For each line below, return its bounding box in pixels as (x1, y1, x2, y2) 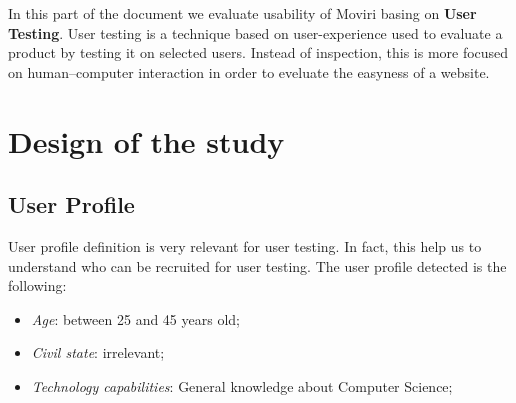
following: (8, 275, 67, 296)
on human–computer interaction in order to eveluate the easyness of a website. (8, 61, 490, 82)
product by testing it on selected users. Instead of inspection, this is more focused (8, 42, 509, 63)
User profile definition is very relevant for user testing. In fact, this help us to (8, 235, 482, 256)
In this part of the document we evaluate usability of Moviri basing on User (8, 3, 477, 23)
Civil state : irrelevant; (31, 342, 165, 363)
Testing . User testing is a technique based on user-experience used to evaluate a (8, 22, 503, 43)
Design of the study (8, 120, 285, 161)
